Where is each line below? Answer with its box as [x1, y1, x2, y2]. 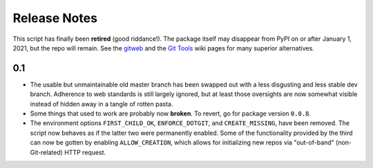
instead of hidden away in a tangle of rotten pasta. [30, 100, 173, 108]
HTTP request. [64, 148, 106, 156]
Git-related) [30, 148, 64, 156]
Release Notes [12, 10, 98, 26]
